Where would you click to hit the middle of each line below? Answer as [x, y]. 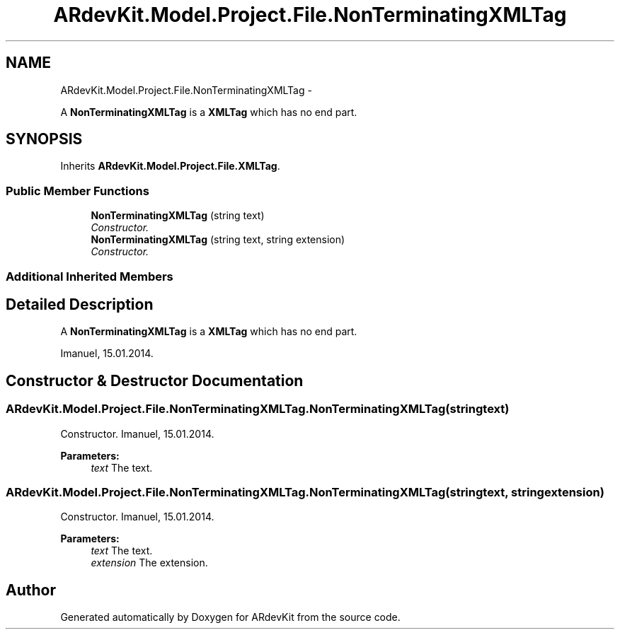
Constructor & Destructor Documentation [155, 380]
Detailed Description [80, 304]
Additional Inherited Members [90, 276]
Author [31, 590]
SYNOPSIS [44, 139]
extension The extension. [149, 563]
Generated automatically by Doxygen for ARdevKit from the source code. [230, 617]
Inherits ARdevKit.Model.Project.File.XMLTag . [170, 166]
